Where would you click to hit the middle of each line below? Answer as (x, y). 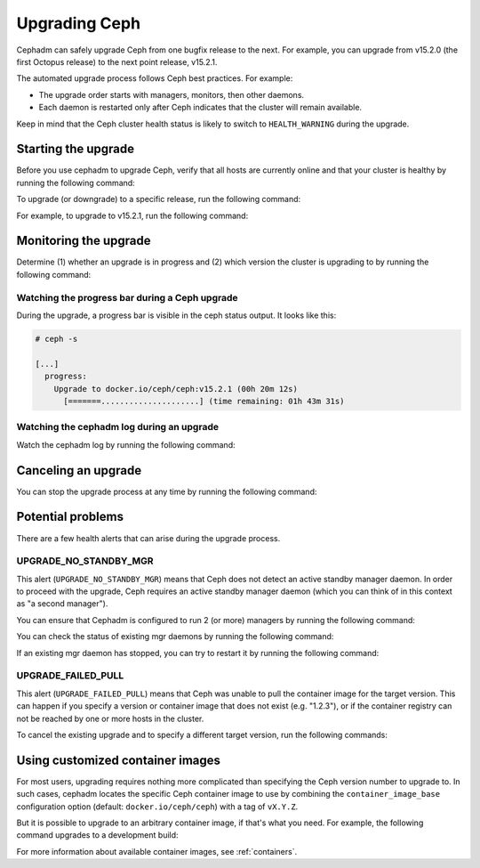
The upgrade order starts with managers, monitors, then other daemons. (172, 94)
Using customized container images (119, 760)
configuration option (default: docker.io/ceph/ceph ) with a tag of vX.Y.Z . (157, 807)
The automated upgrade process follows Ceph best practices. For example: (155, 78)
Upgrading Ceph (79, 23)
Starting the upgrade (76, 149)
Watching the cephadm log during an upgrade (118, 427)
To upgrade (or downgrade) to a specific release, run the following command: (159, 199)
